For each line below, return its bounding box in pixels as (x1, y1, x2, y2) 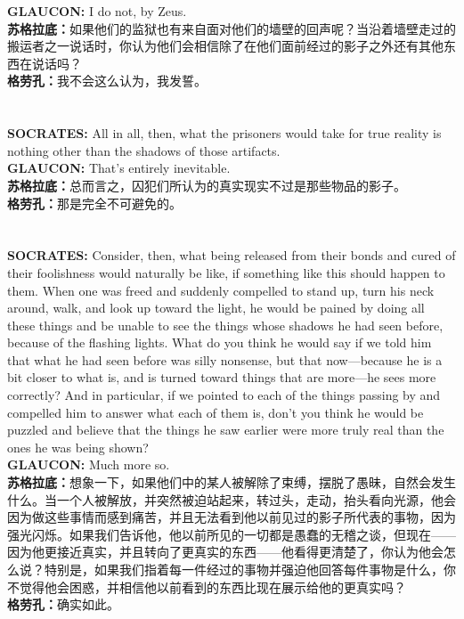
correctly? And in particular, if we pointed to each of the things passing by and (7, 386, 441, 404)
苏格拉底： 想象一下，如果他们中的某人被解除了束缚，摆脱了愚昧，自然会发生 (7, 473, 456, 492)
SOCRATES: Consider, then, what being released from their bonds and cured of (7, 246, 456, 265)
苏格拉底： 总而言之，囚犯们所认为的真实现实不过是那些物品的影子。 (7, 175, 406, 194)
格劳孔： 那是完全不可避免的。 (7, 193, 182, 212)
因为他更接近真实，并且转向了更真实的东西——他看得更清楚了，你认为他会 (7, 542, 444, 561)
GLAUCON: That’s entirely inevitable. (7, 159, 231, 177)
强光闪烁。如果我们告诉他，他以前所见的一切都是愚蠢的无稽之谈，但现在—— (7, 525, 456, 543)
